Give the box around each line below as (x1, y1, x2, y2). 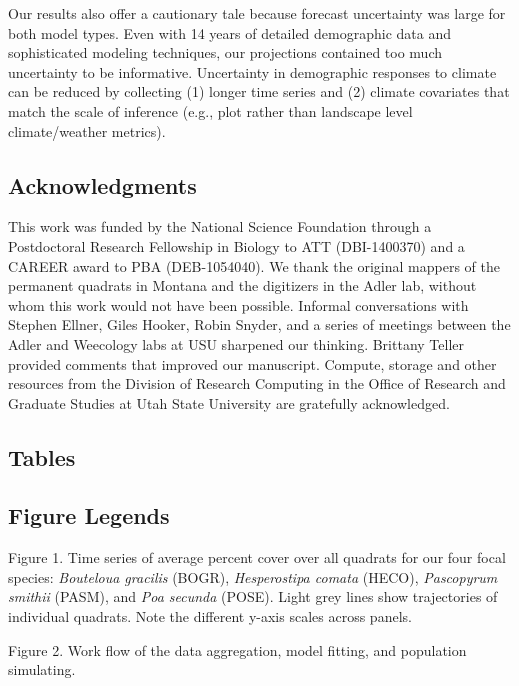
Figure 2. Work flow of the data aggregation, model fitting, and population (8, 639, 467, 660)
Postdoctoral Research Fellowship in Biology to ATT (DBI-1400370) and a (8, 235, 465, 256)
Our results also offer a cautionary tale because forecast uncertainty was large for (8, 3, 506, 23)
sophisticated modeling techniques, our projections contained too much (8, 42, 443, 63)
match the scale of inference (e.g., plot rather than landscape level (8, 100, 413, 121)
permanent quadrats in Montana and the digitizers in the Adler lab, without (8, 275, 477, 296)
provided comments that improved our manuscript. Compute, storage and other (8, 353, 497, 374)
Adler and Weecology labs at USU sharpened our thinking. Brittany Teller (8, 333, 464, 354)
